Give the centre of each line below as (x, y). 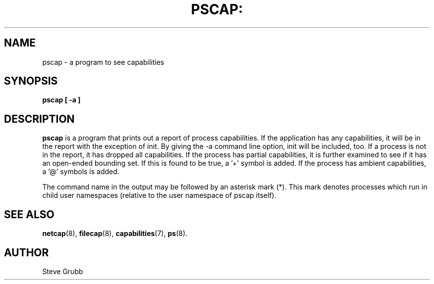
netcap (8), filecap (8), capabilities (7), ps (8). (115, 234)
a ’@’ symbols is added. (81, 172)
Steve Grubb (63, 271)
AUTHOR (27, 252)
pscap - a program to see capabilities (103, 62)
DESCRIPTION (39, 119)
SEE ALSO (29, 214)
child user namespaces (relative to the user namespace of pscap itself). (159, 195)
